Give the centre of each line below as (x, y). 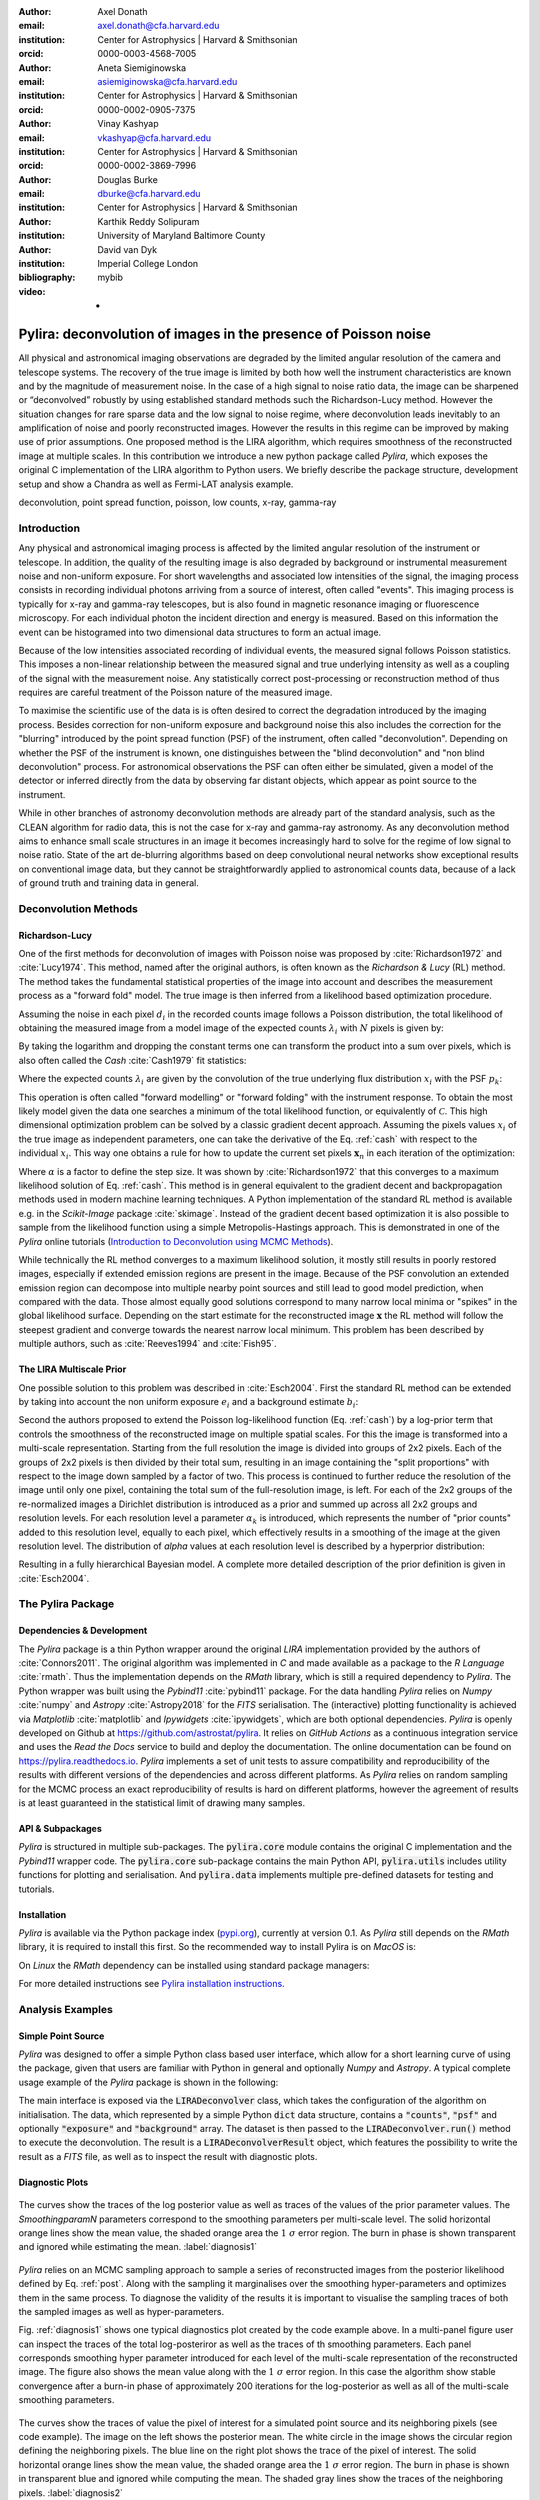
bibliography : (47, 277)
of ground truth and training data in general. (108, 883)
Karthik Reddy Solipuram (148, 221)
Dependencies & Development (83, 1631)
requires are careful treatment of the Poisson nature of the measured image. (175, 692)
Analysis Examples (66, 2009)
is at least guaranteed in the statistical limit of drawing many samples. (161, 1802)
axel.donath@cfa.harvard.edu (158, 26)
